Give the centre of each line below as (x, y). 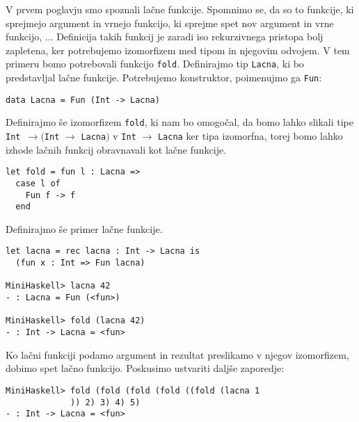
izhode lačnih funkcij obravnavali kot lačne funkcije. (116, 149)
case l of (38, 183)
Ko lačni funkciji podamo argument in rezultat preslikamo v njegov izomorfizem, (177, 354)
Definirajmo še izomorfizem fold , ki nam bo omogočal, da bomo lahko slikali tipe (180, 122)
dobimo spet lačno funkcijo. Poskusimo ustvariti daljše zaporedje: (145, 368)
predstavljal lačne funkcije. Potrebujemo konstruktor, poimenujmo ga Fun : (164, 78)
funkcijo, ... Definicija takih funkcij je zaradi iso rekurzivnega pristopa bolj (165, 36)
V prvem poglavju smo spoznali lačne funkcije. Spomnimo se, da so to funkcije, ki (180, 9)
